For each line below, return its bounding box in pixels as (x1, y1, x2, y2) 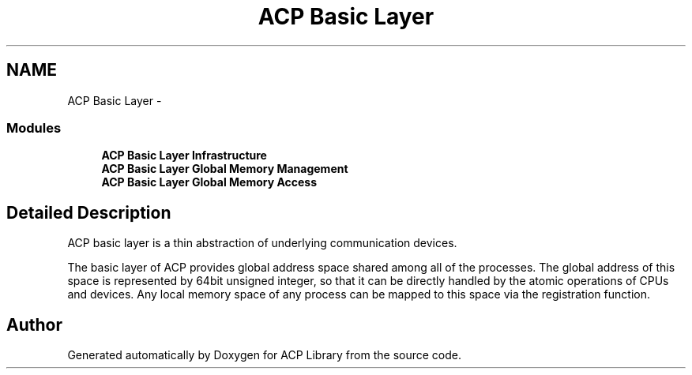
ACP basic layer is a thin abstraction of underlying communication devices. (67, 236, 457, 250)
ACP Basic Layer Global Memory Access (101, 175, 318, 189)
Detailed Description (6, 202, 171, 223)
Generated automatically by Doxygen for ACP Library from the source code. (67, 348, 461, 362)
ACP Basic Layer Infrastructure (101, 148, 267, 163)
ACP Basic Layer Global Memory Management (101, 162, 348, 176)
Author (6, 314, 62, 335)
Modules (6, 119, 62, 136)
